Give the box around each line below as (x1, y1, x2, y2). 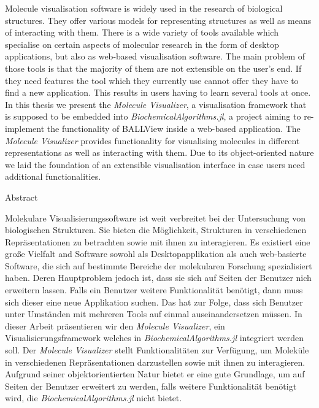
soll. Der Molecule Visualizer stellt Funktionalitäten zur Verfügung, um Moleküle (5, 344, 309, 356)
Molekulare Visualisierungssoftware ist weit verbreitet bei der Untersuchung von (5, 211, 306, 224)
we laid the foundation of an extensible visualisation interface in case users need (5, 158, 306, 171)
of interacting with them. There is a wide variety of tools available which (5, 26, 279, 39)
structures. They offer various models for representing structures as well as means (5, 13, 312, 26)
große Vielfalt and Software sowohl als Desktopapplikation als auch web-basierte (5, 247, 307, 260)
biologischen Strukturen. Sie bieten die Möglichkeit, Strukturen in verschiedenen (5, 223, 307, 236)
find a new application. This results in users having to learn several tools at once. (5, 86, 311, 99)
